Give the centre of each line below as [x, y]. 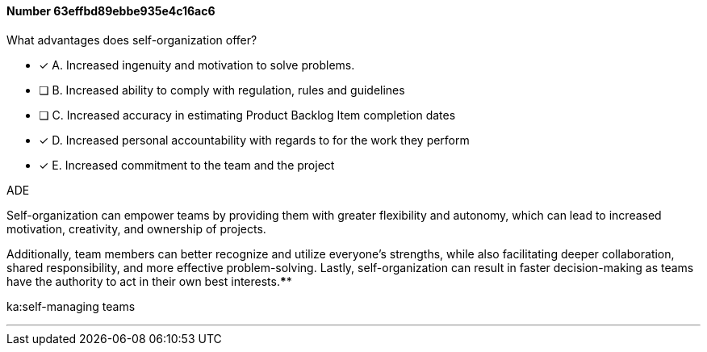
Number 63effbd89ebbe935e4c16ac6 [111, 11]
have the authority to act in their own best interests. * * [149, 281]
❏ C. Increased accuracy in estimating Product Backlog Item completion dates [247, 115]
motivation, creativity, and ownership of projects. [136, 228]
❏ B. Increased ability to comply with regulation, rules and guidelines [222, 90]
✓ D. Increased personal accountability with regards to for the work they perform [254, 140]
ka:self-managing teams [71, 306]
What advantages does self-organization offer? [132, 40]
